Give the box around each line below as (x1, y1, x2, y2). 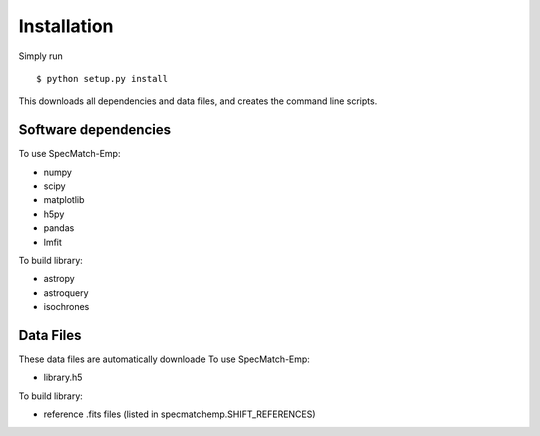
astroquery (43, 286, 89, 299)
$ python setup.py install (36, 73, 169, 84)
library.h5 (43, 371, 83, 384)
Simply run (18, 50, 64, 62)
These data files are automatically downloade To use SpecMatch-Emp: (18, 353, 310, 365)
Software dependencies (18, 121, 172, 139)
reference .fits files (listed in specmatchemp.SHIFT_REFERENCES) (43, 408, 316, 420)
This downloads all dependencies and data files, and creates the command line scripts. (18, 95, 378, 107)
